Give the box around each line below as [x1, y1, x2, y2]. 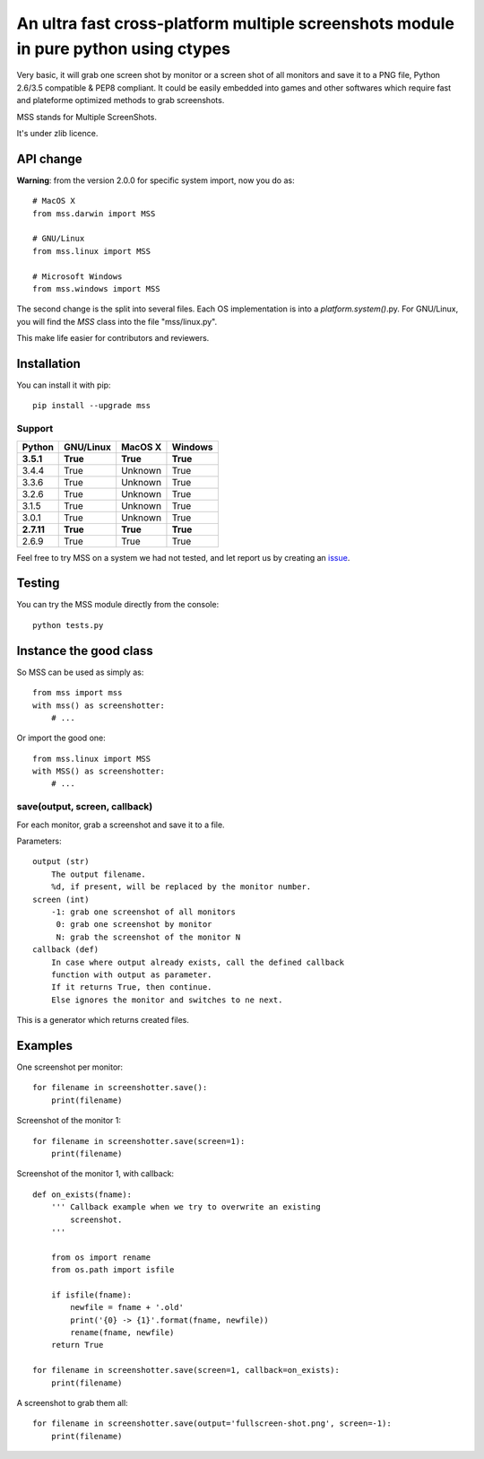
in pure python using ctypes [16, 39, 230, 58]
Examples [16, 1037, 73, 1053]
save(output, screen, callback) [16, 800, 153, 813]
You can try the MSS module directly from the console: [16, 599, 220, 610]
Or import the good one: [16, 732, 107, 744]
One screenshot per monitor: [16, 1061, 124, 1072]
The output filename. [50, 869, 147, 879]
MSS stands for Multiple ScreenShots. [16, 111, 157, 122]
